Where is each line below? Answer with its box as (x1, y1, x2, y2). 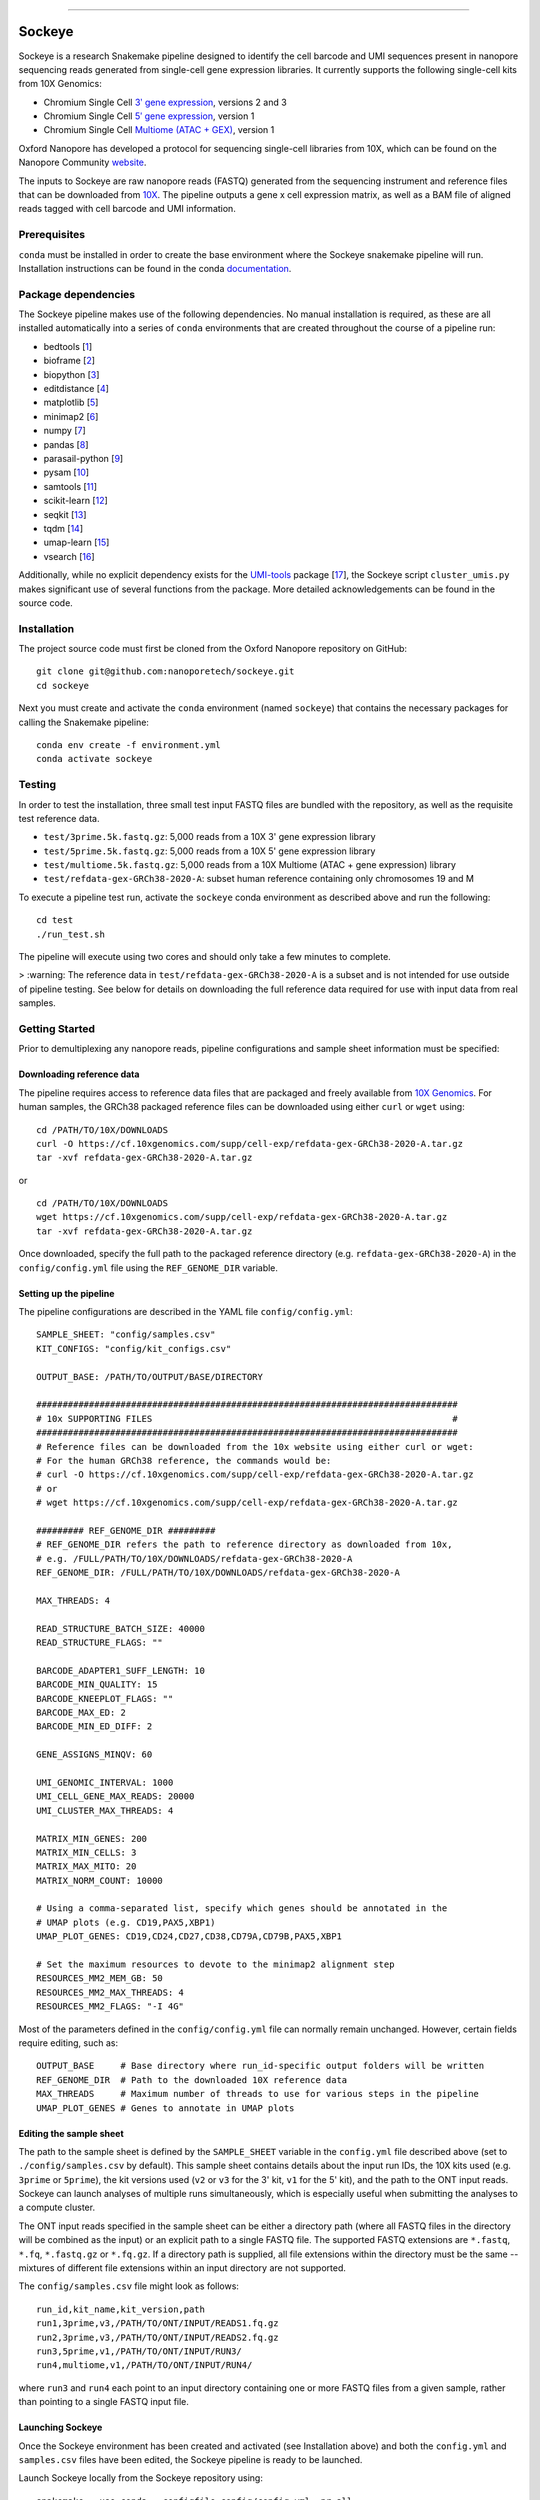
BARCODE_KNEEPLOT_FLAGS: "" (36, 1693, 174, 1704)
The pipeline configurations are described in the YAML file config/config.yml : (18, 1306, 354, 1318)
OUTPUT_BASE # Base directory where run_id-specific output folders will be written (36, 2060, 485, 2072)
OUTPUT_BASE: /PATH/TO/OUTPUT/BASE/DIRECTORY (36, 1371, 264, 1382)
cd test (36, 915, 74, 926)
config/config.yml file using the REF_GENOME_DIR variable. (18, 1261, 279, 1274)
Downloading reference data (18, 1068, 140, 1080)
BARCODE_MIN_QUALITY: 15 (36, 1679, 158, 1690)
